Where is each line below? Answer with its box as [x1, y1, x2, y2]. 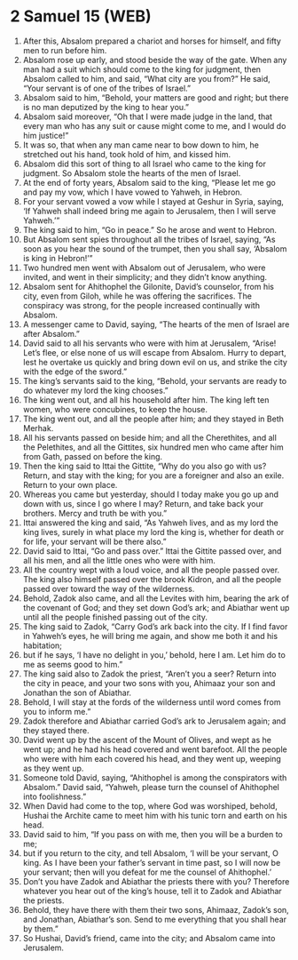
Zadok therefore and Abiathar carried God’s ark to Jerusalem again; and [22, 716, 286, 726]
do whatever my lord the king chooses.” [22, 385, 169, 396]
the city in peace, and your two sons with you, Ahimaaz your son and [22, 677, 276, 688]
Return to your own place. [22, 479, 118, 490]
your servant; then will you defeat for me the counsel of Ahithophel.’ [22, 867, 272, 877]
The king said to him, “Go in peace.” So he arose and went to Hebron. [22, 224, 278, 235]
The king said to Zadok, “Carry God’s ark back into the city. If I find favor [22, 620, 288, 632]
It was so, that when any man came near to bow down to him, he [22, 140, 260, 150]
